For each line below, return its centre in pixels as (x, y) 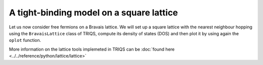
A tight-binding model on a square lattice (94, 13)
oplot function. (25, 40)
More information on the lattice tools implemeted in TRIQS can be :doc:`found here (92, 49)
